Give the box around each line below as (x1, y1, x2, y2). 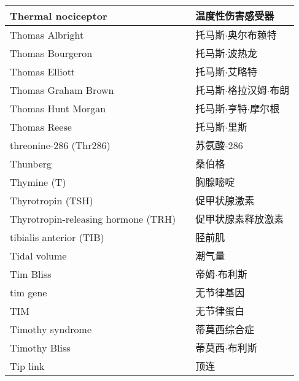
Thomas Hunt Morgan (10, 101, 106, 115)
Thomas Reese (10, 119, 72, 134)
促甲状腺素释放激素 (195, 212, 284, 226)
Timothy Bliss (10, 340, 71, 355)
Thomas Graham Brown (10, 82, 114, 97)
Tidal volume (10, 248, 67, 263)
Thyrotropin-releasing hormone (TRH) (10, 211, 176, 226)
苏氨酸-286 (195, 138, 243, 152)
